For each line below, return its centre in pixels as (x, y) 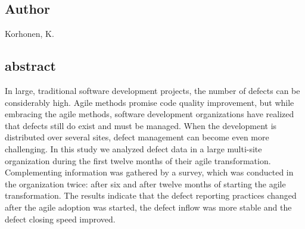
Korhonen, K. (29, 34)
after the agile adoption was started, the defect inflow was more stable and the (148, 207)
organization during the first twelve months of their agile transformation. (138, 160)
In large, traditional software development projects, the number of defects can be (152, 90)
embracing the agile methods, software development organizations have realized (150, 114)
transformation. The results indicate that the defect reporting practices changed (151, 195)
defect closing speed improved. (60, 219)
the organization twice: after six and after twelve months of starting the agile (145, 183)
